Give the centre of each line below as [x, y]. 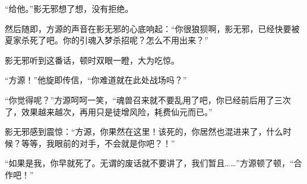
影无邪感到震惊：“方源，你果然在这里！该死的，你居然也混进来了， [136, 131]
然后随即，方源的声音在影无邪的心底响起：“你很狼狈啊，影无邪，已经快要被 [152, 28]
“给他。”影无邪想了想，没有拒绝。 [69, 8]
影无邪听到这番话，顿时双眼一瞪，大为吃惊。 [92, 60]
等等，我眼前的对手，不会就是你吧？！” [98, 143]
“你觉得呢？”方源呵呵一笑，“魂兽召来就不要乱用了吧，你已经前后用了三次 [148, 99]
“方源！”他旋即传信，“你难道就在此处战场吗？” [96, 80]
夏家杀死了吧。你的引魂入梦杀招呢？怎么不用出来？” [107, 40]
